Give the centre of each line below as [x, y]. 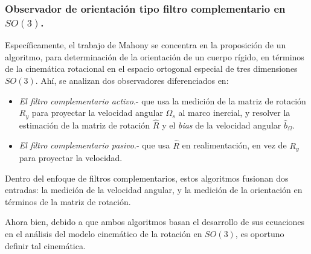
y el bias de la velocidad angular [222, 125]
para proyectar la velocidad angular [97, 113]
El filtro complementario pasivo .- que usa [95, 145]
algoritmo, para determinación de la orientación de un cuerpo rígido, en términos [155, 56]
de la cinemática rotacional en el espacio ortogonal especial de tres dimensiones [151, 68]
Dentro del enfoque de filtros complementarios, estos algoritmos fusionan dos [147, 178]
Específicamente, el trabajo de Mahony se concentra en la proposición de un [146, 45]
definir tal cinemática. [45, 245]
